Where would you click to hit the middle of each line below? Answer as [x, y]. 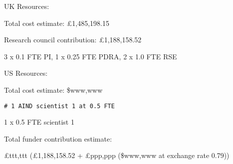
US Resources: [26, 73]
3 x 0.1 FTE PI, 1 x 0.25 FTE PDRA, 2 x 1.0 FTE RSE [91, 56]
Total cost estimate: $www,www [53, 89]
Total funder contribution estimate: [58, 138]
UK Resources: [27, 6]
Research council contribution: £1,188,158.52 [73, 40]
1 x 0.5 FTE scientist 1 [39, 122]
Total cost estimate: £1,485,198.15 [57, 23]
